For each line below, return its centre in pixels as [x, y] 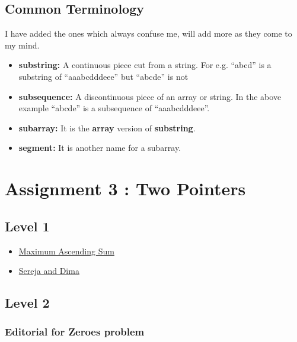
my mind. [22, 45]
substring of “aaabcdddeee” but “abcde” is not [103, 76]
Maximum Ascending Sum [66, 251]
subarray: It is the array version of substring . [107, 128]
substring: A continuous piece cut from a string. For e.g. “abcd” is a [145, 65]
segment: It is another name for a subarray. [100, 148]
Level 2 [27, 303]
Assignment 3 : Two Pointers [125, 188]
